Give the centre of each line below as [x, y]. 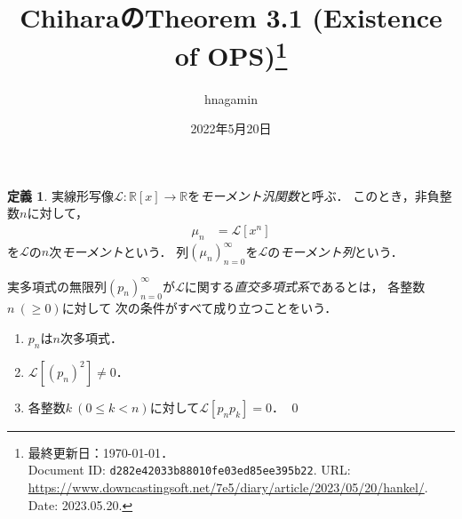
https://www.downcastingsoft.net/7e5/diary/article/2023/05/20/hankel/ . [228, 487]
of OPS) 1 [231, 54]
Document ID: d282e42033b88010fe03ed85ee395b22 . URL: [189, 470]
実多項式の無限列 [57, 286]
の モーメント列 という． [335, 251]
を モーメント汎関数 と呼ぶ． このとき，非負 [314, 195]
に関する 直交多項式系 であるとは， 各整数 [305, 286]
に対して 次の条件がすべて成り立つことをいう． [199, 308]
